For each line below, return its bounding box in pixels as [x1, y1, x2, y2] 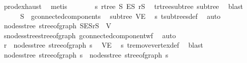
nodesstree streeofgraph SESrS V [3, 20, 111, 31]
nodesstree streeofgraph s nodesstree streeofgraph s [3, 49, 168, 60]
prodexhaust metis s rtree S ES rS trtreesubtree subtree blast [3, 1, 243, 11]
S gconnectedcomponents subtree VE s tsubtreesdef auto [20, 10, 221, 21]
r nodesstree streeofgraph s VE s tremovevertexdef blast [3, 40, 203, 50]
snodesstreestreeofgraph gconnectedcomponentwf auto [3, 30, 176, 40]
